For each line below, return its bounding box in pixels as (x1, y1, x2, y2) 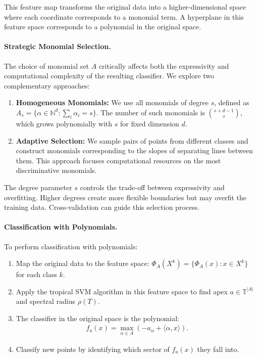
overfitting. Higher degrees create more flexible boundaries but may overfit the (4, 192, 246, 202)
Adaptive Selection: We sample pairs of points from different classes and (16, 135, 248, 146)
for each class (16, 269, 57, 280)
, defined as (214, 97, 249, 108)
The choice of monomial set (4, 60, 89, 71)
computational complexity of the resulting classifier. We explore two (4, 70, 215, 81)
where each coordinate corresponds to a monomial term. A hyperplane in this (4, 11, 244, 22)
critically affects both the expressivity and (98, 60, 229, 71)
